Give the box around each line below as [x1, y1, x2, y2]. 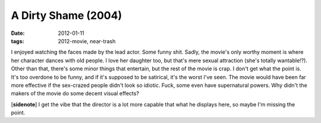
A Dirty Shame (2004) [11, 9, 122, 22]
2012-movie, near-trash [58, 37, 116, 44]
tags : [11, 37, 24, 44]
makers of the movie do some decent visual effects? [11, 90, 140, 97]
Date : [11, 30, 25, 37]
